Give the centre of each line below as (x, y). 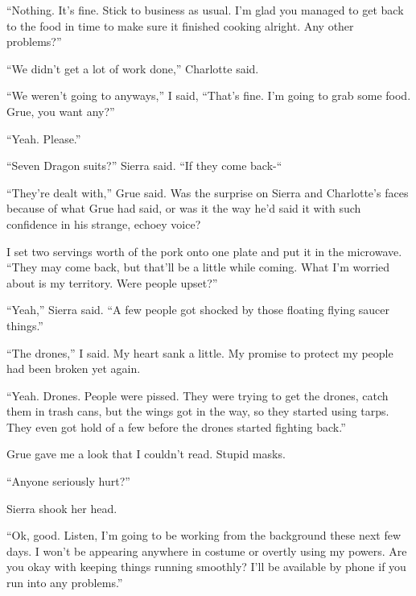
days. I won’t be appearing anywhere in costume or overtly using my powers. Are (207, 550)
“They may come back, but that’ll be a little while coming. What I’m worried (198, 267)
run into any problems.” (65, 583)
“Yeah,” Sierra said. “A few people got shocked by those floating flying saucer (198, 310)
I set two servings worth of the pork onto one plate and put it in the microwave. (204, 251)
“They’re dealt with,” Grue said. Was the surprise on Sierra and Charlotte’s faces (208, 192)
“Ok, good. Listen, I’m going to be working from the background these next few (204, 535)
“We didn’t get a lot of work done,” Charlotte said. (133, 68)
